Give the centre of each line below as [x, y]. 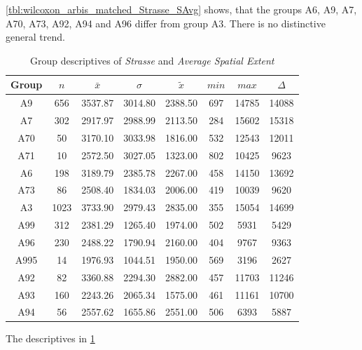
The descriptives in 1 [50, 338]
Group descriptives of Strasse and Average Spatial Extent [152, 60]
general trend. [35, 37]
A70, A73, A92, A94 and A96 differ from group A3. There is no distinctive [166, 23]
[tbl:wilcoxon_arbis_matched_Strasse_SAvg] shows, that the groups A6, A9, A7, [181, 9]
